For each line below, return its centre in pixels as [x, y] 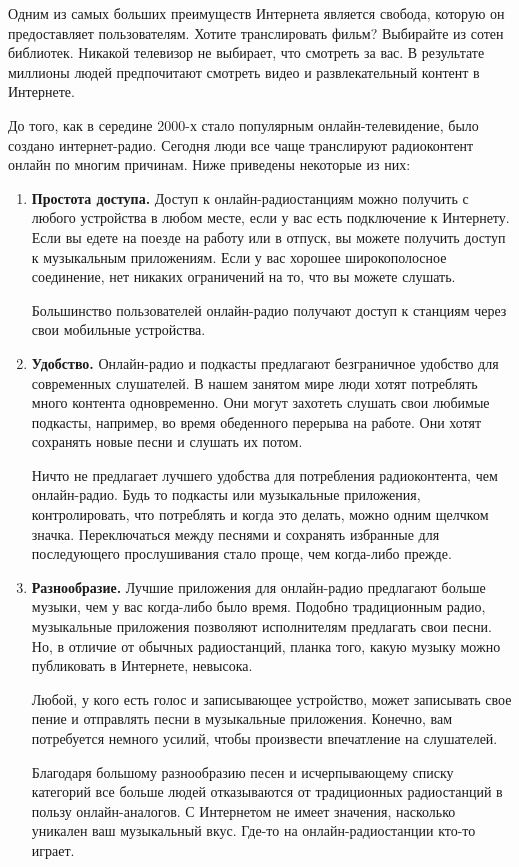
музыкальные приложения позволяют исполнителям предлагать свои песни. [261, 626]
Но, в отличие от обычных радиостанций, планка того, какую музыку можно [266, 645]
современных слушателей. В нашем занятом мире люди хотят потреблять [254, 382]
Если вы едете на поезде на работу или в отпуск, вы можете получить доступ [268, 236]
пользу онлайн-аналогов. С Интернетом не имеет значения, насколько [243, 810]
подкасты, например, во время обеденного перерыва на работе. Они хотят [256, 421]
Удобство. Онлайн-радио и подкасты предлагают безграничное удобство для [265, 362]
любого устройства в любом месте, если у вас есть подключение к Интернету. [270, 217]
